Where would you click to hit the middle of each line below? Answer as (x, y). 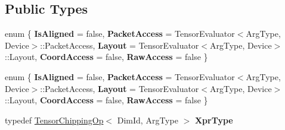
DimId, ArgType (148, 120)
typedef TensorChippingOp (54, 120)
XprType (214, 120)
